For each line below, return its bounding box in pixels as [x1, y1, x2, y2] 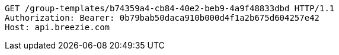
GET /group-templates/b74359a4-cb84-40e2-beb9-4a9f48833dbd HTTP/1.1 [5, 4, 335, 13]
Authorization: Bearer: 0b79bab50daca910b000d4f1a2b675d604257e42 [5, 13, 320, 22]
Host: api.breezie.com [5, 22, 110, 32]
